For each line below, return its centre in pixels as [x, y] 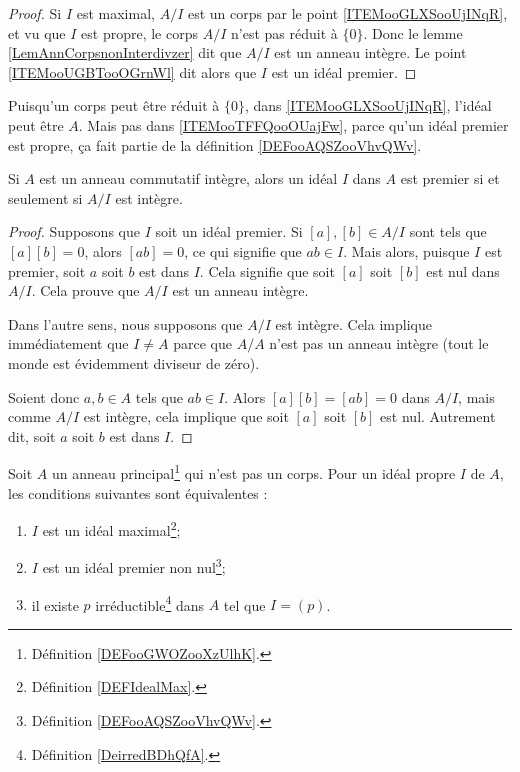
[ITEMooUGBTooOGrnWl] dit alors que [132, 71]
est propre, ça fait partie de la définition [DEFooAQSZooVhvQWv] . [215, 144]
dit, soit [32, 435]
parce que [202, 343]
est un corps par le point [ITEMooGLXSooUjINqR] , [347, 13]
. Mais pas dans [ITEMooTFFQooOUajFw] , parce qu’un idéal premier [293, 124]
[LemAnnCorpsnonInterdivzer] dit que [125, 52]
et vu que [37, 32]
